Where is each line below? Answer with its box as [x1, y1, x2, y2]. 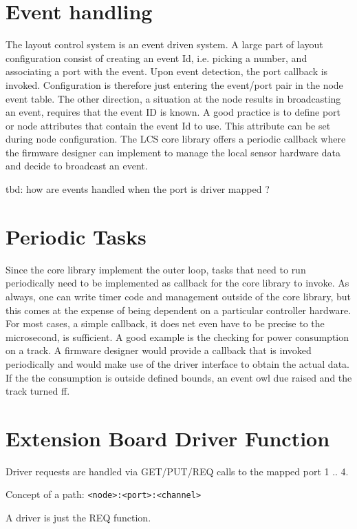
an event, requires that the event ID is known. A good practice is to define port [6, 105, 341, 119]
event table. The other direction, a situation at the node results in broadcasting [6, 91, 341, 105]
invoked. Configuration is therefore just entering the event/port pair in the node [6, 77, 343, 92]
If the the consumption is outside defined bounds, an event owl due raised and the [6, 370, 352, 384]
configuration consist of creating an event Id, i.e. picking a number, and [6, 50, 307, 65]
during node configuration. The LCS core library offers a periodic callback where [6, 132, 346, 146]
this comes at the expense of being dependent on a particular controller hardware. [6, 302, 351, 317]
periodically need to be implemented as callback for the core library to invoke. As [6, 276, 349, 290]
